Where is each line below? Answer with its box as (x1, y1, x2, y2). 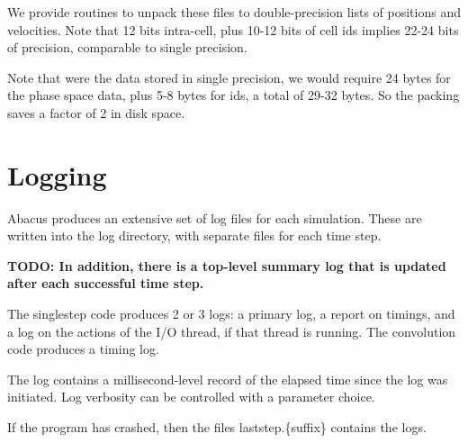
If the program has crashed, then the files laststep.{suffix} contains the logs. (7, 418, 427, 437)
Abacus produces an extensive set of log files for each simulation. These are (7, 208, 422, 227)
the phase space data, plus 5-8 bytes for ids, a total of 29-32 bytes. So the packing (7, 86, 460, 104)
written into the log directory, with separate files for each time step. (7, 226, 382, 245)
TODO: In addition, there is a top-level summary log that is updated (7, 256, 446, 275)
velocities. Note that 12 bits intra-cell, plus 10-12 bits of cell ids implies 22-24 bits (7, 20, 459, 39)
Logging (7, 156, 107, 193)
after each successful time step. (7, 274, 204, 293)
